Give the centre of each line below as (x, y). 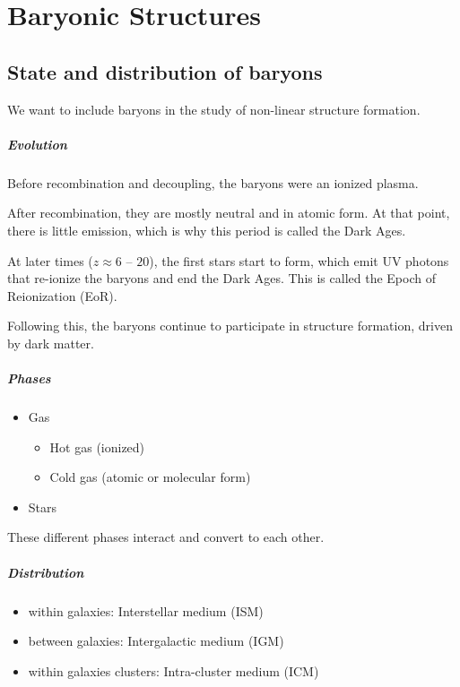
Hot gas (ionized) (97, 447)
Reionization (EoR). (62, 295)
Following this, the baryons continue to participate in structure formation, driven (230, 326)
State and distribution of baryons (165, 71)
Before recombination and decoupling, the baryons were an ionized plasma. (213, 182)
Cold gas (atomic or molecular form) (150, 477)
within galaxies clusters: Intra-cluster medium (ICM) (174, 670)
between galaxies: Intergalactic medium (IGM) (156, 641)
